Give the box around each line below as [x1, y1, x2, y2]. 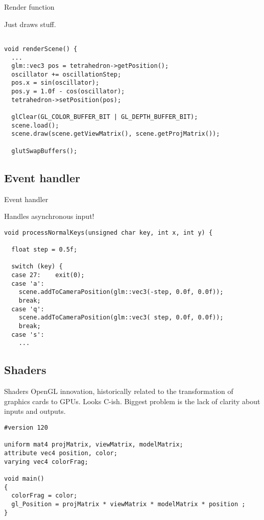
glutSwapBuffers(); [11, 147, 78, 155]
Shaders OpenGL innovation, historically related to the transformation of [4, 386, 233, 397]
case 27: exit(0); [11, 271, 85, 279]
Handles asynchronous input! [4, 211, 94, 221]
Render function [4, 2, 55, 12]
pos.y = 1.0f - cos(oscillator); [11, 88, 125, 95]
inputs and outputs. [4, 406, 66, 416]
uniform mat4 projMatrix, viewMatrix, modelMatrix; [4, 441, 183, 449]
